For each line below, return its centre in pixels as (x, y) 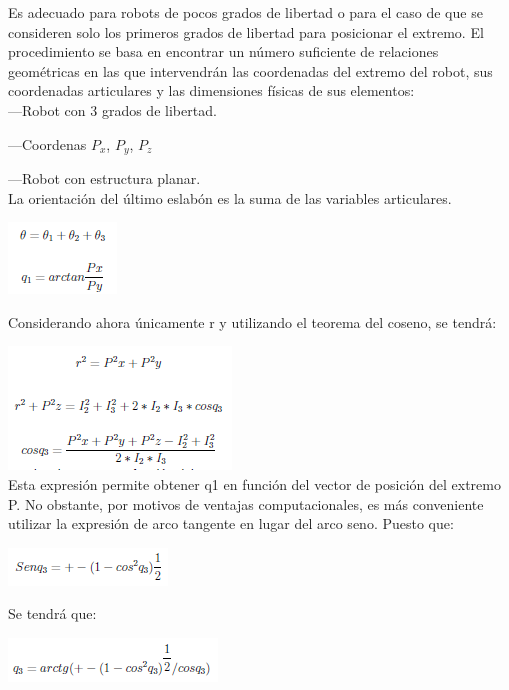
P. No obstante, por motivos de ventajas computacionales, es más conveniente (246, 503)
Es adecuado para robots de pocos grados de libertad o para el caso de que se (245, 12)
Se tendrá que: (52, 613)
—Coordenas (47, 143)
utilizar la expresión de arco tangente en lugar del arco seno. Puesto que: (231, 523)
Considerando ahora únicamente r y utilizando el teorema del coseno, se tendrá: (252, 321)
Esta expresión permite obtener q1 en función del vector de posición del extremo (254, 483)
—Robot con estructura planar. (104, 178)
